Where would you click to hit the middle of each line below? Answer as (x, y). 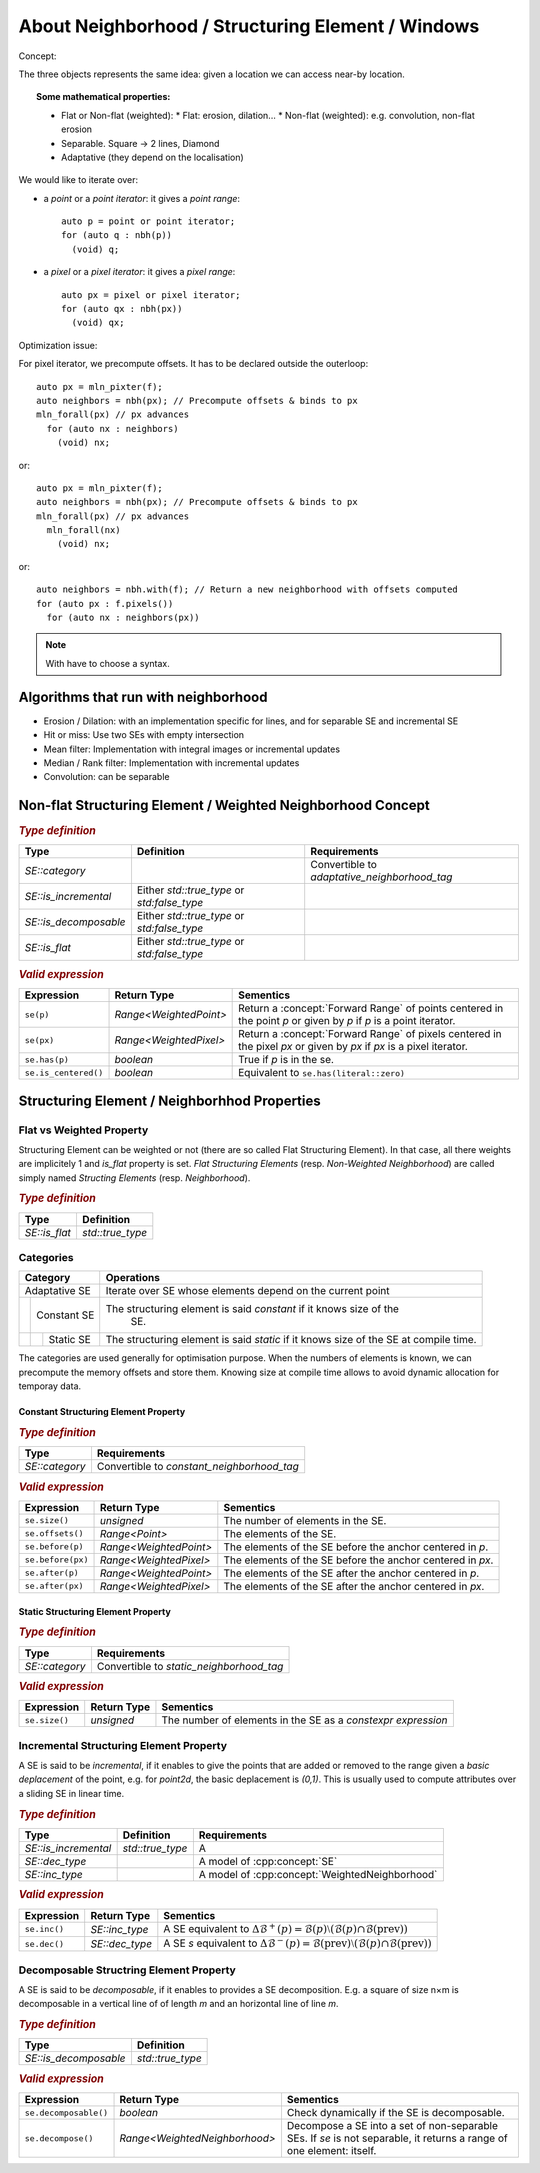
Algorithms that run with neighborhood (143, 696)
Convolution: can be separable (106, 777)
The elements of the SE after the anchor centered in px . (354, 1586)
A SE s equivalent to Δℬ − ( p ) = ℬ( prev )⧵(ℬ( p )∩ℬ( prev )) (297, 1942)
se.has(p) (47, 1059)
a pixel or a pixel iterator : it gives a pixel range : (139, 272)
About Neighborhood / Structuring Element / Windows (249, 26)
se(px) (39, 1040)
